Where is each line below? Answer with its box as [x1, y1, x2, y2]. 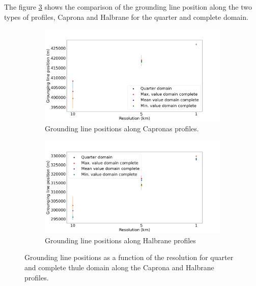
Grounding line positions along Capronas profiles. [45, 123, 199, 134]
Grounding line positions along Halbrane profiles [45, 235, 196, 245]
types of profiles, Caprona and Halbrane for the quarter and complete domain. [4, 11, 248, 22]
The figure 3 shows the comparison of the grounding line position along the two [4, 2, 252, 12]
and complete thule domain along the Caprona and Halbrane [24, 262, 214, 272]
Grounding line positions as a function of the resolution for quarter [24, 252, 234, 263]
